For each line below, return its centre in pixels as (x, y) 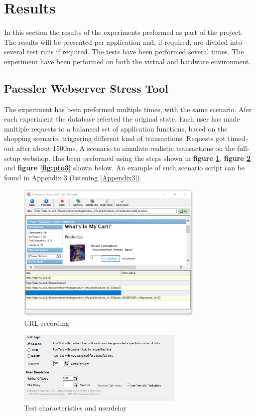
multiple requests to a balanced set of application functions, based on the (116, 128)
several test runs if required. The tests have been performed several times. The (124, 52)
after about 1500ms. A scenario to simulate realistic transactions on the (126, 148)
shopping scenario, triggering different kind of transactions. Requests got (115, 138)
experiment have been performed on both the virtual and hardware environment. (128, 61)
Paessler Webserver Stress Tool (86, 88)
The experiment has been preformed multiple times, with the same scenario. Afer (128, 109)
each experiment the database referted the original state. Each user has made (122, 119)
